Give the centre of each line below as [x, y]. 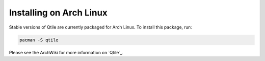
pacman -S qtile [39, 40]
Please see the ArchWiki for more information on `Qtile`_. [66, 52]
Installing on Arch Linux [58, 13]
